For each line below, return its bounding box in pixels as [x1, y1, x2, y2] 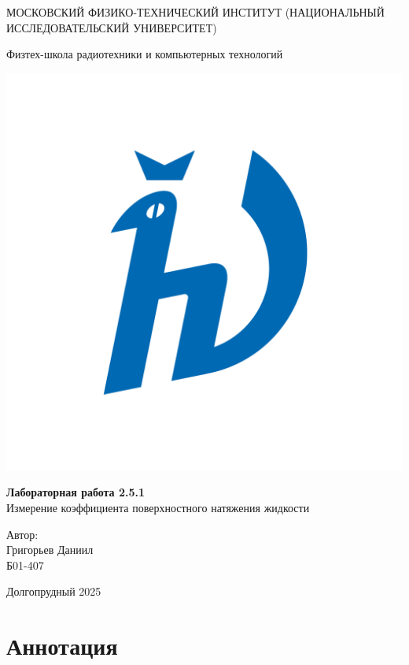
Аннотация [6, 630, 118, 662]
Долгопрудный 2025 [6, 583, 101, 600]
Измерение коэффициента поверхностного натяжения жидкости [6, 499, 310, 515]
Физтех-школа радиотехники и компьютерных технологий [6, 46, 283, 62]
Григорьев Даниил [6, 541, 94, 558]
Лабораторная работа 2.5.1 [6, 484, 146, 500]
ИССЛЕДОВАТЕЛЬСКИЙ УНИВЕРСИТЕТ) [6, 19, 217, 35]
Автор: [6, 526, 39, 542]
